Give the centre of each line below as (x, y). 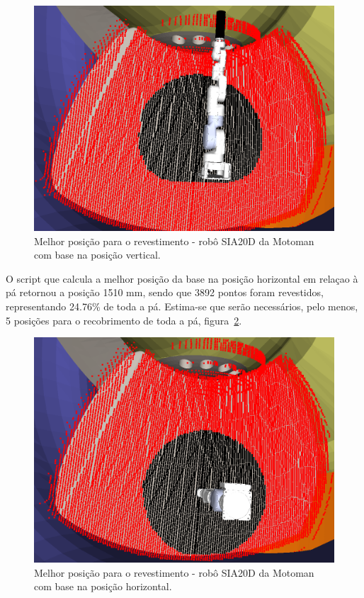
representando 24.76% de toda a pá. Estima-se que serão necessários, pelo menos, (182, 306)
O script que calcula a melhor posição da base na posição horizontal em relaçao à (182, 278)
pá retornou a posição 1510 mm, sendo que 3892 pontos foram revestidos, (165, 292)
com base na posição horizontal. (103, 586)
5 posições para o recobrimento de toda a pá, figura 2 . (124, 320)
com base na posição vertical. (97, 255)
